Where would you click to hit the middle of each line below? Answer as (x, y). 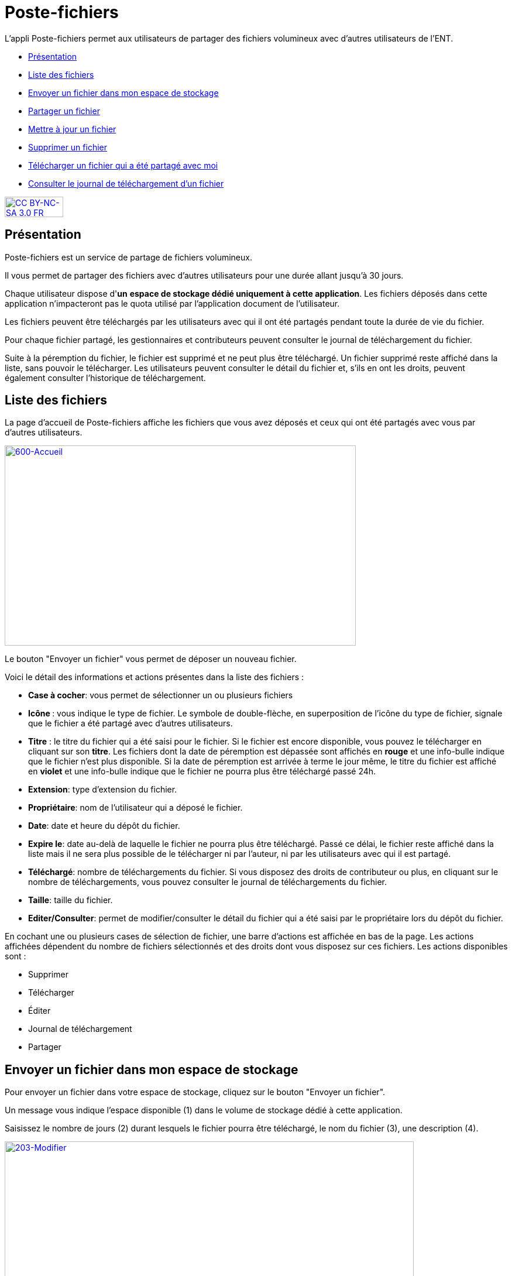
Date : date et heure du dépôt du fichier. (104, 826)
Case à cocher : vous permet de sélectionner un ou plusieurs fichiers (161, 695)
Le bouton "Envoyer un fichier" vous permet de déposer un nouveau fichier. (151, 659)
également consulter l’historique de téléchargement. (105, 378)
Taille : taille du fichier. (71, 900)
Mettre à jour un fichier (72, 129)
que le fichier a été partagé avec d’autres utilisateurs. (130, 723)
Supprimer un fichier (68, 147)
